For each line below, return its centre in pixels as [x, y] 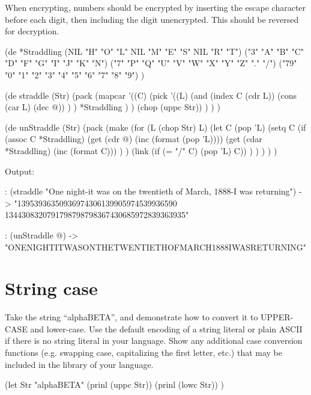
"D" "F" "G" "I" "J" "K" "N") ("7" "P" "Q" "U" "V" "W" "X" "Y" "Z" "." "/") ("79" [151, 63]
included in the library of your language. [79, 364]
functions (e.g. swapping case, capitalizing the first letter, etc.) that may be [143, 352]
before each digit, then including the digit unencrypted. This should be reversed [152, 19]
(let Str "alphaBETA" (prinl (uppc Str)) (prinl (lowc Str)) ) [115, 384]
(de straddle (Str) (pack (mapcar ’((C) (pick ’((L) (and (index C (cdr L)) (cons [151, 95]
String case [51, 288]
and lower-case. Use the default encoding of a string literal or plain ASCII [166, 328]
